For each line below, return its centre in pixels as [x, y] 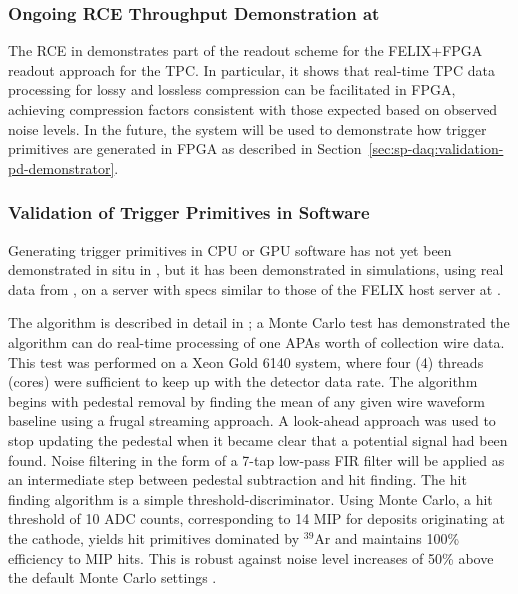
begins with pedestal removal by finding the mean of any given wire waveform [247, 400]
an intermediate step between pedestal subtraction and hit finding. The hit [237, 479]
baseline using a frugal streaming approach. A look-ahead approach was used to [252, 420]
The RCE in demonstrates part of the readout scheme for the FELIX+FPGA [245, 50]
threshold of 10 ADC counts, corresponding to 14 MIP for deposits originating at [256, 518]
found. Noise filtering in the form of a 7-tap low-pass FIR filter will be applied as [256, 459]
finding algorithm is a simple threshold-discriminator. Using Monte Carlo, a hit [250, 498]
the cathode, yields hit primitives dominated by [154, 537]
